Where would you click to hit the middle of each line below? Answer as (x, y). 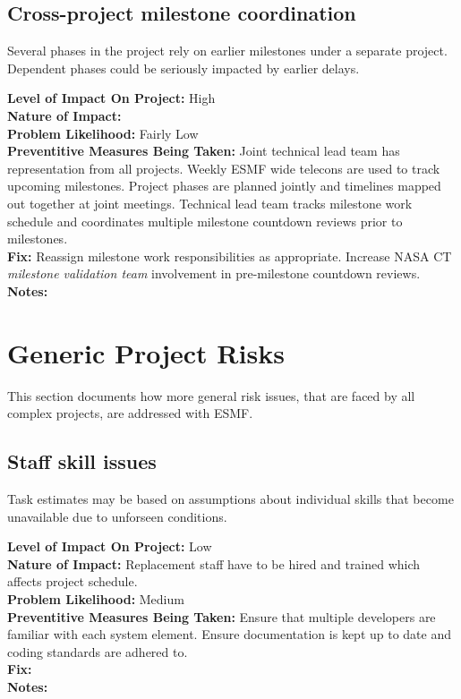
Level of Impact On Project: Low (110, 546)
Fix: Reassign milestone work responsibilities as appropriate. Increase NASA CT (230, 256)
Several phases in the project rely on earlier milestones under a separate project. (227, 51)
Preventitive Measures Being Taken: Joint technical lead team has (204, 151)
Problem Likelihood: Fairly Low (103, 133)
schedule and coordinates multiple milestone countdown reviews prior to (205, 221)
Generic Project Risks (146, 352)
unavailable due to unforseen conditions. (117, 516)
